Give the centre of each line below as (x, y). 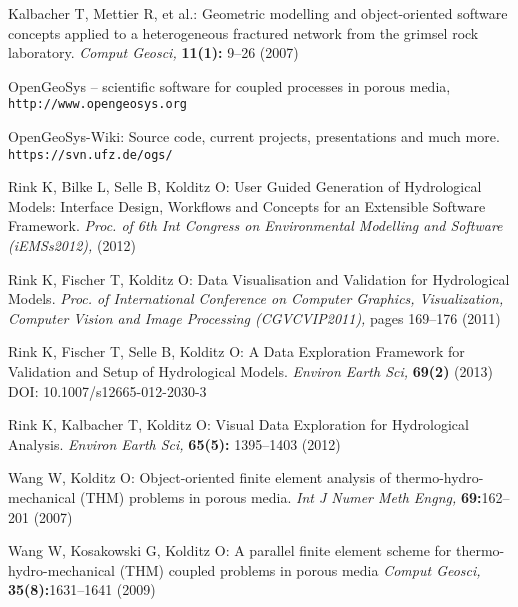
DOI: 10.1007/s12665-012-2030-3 (107, 390)
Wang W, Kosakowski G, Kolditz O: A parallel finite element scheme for (230, 550)
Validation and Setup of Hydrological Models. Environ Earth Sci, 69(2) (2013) (250, 371)
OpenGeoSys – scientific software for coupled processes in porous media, (229, 85)
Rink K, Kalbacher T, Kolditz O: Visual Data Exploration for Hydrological (238, 424)
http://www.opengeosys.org (97, 104)
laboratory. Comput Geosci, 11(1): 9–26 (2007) (153, 52)
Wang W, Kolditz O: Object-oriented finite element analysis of (199, 477)
